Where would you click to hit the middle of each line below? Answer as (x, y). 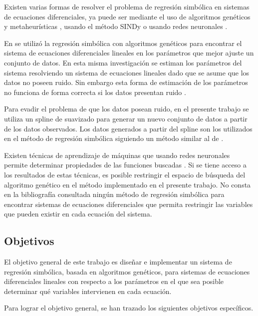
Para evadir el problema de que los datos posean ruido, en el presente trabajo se (127, 109)
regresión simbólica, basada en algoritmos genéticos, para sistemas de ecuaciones (127, 271)
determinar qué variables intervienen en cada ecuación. (88, 291)
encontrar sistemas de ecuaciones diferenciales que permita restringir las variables (129, 204)
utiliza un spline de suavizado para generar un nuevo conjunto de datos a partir (126, 118)
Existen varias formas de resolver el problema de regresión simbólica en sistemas (127, 6)
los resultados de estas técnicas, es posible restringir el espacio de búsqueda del (125, 174)
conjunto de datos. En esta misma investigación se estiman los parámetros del (123, 62)
